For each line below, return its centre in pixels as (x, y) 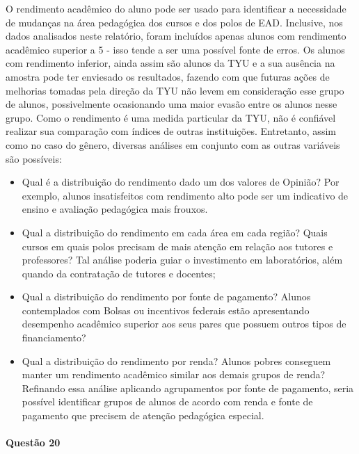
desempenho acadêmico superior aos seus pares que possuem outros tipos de (184, 324)
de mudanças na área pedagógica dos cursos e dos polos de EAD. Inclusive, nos (174, 22)
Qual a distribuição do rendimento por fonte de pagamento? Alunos (166, 297)
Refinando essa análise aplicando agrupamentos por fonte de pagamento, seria (188, 388)
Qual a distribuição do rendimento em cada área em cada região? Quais (175, 232)
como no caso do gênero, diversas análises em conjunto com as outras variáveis (173, 144)
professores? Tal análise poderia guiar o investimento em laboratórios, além (182, 260)
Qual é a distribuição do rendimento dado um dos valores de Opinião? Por (181, 182)
